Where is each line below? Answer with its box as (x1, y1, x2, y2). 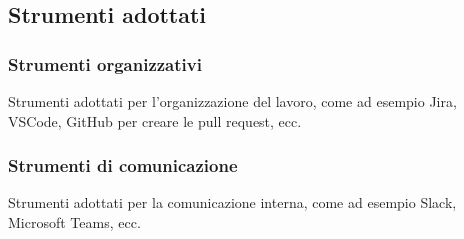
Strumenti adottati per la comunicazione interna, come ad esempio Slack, (8, 192, 457, 213)
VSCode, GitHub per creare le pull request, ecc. (8, 110, 302, 131)
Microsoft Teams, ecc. (8, 212, 141, 232)
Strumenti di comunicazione (8, 153, 238, 178)
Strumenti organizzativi (8, 51, 202, 76)
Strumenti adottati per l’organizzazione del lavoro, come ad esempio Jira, (8, 91, 457, 111)
